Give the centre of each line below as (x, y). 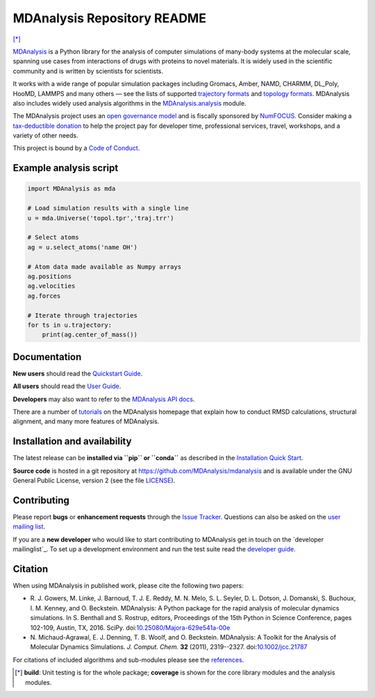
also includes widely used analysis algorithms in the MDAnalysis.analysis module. (130, 103)
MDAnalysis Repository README (109, 18)
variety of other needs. (46, 136)
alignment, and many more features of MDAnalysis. (86, 421)
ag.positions (50, 276)
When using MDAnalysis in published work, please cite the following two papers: (128, 586)
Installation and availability (72, 441)
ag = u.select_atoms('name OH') (83, 247)
